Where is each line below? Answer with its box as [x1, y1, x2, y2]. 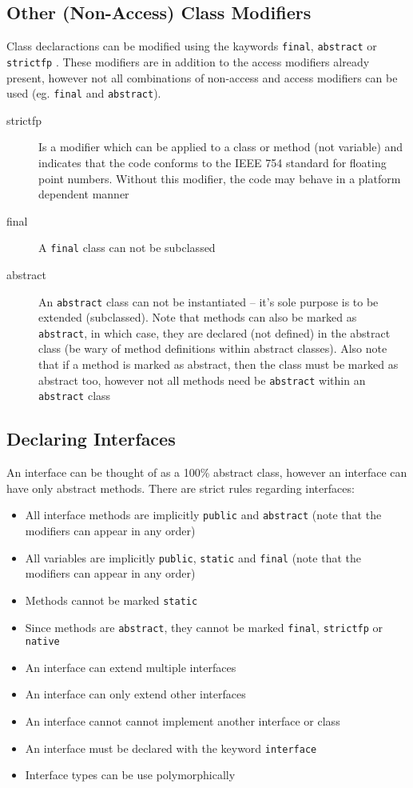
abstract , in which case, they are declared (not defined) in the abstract [38, 324, 391, 341]
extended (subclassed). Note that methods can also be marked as [38, 309, 357, 326]
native [25, 636, 60, 648]
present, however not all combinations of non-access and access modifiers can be [6, 69, 398, 86]
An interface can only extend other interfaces [25, 686, 246, 702]
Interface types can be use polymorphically [25, 766, 236, 783]
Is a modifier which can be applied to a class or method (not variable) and [38, 138, 403, 155]
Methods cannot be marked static [25, 591, 198, 608]
